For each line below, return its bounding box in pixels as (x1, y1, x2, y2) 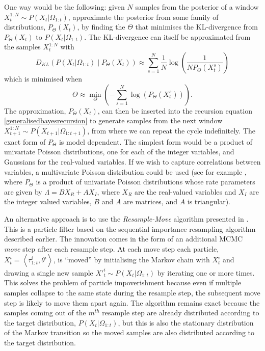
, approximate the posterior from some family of (68, 11, 219, 22)
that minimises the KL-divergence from (135, 21, 258, 32)
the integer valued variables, (4, 196, 92, 207)
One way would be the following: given (4, 2, 125, 12)
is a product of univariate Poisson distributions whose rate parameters (36, 176, 255, 187)
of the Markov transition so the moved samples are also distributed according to (4, 327, 255, 338)
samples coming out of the (4, 307, 86, 318)
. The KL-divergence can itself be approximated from (84, 31, 251, 42)
